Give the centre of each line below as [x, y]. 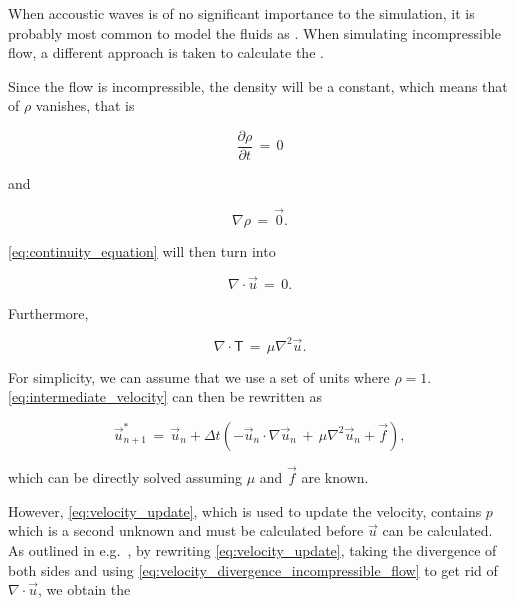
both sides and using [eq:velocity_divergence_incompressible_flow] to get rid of [253, 569]
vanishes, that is [85, 105]
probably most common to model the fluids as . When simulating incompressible [254, 32]
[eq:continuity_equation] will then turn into [142, 250]
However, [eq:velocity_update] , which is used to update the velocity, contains [245, 510]
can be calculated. [437, 530]
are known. [335, 477]
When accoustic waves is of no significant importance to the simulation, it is [241, 13]
